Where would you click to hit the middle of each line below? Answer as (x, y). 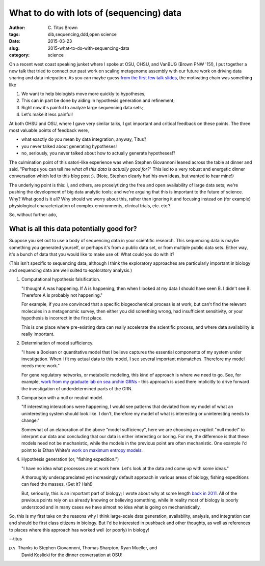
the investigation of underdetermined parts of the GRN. (77, 388)
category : (19, 55)
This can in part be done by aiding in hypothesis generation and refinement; (98, 100)
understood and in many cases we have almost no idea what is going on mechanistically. (111, 507)
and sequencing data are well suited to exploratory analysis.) (71, 270)
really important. (38, 334)
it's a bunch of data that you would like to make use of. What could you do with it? (92, 254)
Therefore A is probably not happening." (62, 295)
